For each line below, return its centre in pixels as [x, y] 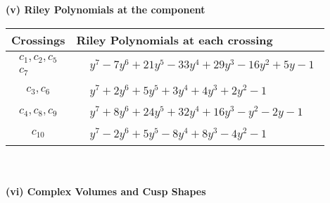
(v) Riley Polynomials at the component [106, 9]
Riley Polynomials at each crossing [174, 39]
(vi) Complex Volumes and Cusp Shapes [106, 191]
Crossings [38, 39]
